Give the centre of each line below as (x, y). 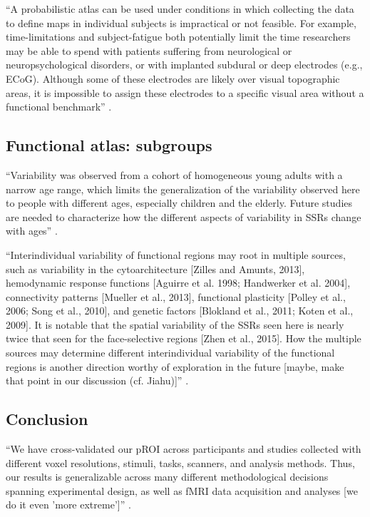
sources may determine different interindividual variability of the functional (170, 353)
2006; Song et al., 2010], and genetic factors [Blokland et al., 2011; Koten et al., (180, 311)
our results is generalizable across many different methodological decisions (167, 477)
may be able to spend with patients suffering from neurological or (149, 50)
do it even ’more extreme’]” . (68, 505)
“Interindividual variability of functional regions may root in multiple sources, (176, 254)
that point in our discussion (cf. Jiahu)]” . (97, 380)
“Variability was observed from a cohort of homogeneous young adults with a (174, 174)
